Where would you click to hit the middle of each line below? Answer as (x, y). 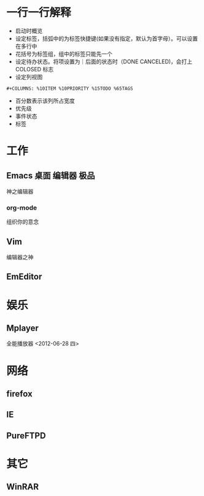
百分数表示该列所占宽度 (45, 100)
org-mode (22, 208)
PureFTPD (26, 435)
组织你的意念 (22, 222)
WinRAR (22, 487)
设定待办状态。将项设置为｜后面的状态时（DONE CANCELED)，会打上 (104, 61)
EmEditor (24, 277)
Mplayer (22, 329)
